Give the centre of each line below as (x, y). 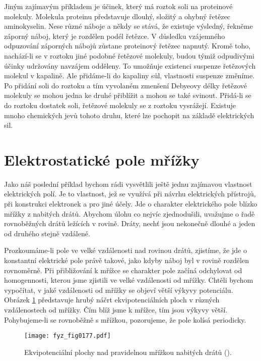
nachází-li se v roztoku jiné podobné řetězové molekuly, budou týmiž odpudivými (129, 55)
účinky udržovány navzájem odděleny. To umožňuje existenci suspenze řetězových (130, 65)
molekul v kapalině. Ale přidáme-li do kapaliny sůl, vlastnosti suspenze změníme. (129, 75)
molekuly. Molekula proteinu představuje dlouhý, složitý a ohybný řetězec (117, 16)
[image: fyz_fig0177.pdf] (68, 336)
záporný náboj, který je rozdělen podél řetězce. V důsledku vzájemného (115, 36)
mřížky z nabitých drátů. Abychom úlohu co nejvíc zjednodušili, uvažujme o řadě (129, 213)
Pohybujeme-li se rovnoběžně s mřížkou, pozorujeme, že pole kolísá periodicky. (125, 319)
